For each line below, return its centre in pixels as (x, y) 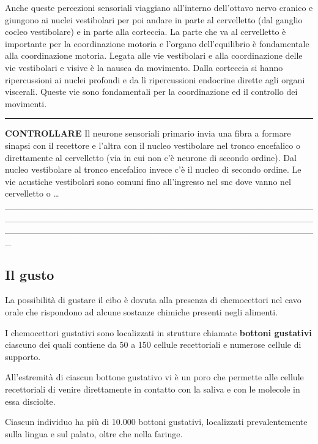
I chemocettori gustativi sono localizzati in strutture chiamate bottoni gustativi (158, 332)
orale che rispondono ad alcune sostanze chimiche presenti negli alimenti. (142, 312)
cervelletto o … (32, 193)
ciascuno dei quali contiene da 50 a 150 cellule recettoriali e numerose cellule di (153, 344)
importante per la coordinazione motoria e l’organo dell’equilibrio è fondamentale (157, 43)
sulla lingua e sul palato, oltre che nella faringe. (94, 433)
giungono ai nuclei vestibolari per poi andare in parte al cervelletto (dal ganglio (154, 19)
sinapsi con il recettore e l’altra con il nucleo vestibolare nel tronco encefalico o (153, 145)
